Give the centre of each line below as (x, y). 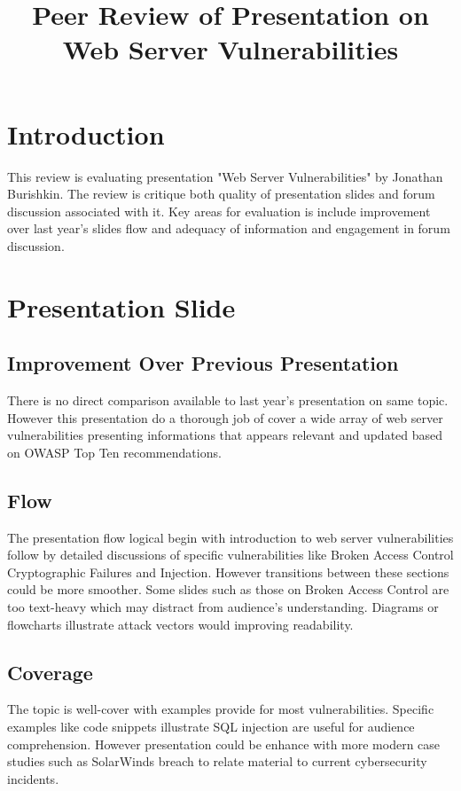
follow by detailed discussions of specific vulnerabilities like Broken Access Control (230, 555)
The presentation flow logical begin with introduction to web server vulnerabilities (230, 537)
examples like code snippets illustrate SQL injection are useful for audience (211, 726)
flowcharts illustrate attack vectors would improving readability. (180, 624)
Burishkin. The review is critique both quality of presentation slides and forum (221, 194)
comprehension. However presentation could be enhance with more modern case (224, 744)
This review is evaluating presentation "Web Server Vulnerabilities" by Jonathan (225, 176)
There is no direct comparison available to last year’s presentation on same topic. (228, 400)
